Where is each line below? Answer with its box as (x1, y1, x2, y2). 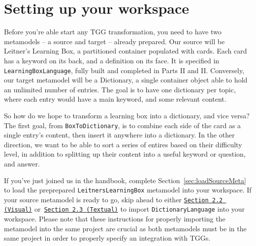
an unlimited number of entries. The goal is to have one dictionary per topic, (4, 84, 236, 94)
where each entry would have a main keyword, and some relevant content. (4, 94, 226, 104)
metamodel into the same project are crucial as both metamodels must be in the (4, 223, 247, 233)
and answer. (4, 158, 40, 168)
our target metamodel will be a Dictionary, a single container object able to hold (4, 75, 248, 85)
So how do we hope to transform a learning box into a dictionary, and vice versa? (4, 110, 250, 120)
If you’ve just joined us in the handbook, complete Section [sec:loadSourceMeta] (4, 175, 246, 185)
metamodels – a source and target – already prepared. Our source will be (4, 36, 225, 46)
